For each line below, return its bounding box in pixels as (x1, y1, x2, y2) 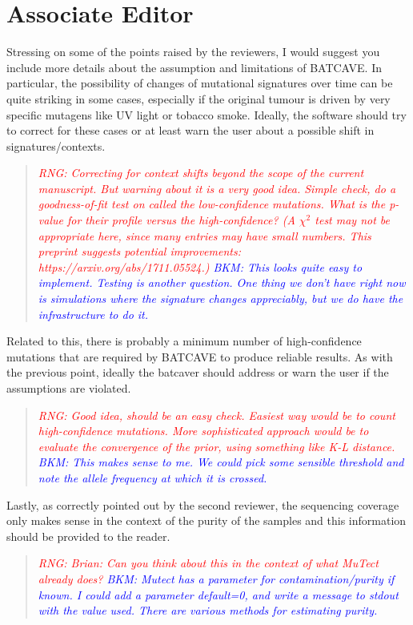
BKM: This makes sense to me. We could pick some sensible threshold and (38, 454, 404, 470)
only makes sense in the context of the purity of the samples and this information (6, 512, 407, 529)
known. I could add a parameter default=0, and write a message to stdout (38, 586, 399, 603)
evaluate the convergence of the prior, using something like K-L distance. (38, 437, 395, 454)
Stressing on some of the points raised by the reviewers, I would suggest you (6, 43, 380, 60)
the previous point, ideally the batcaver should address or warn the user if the (6, 364, 389, 381)
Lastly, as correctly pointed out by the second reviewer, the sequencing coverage (6, 496, 399, 513)
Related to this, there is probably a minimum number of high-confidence (6, 333, 362, 349)
